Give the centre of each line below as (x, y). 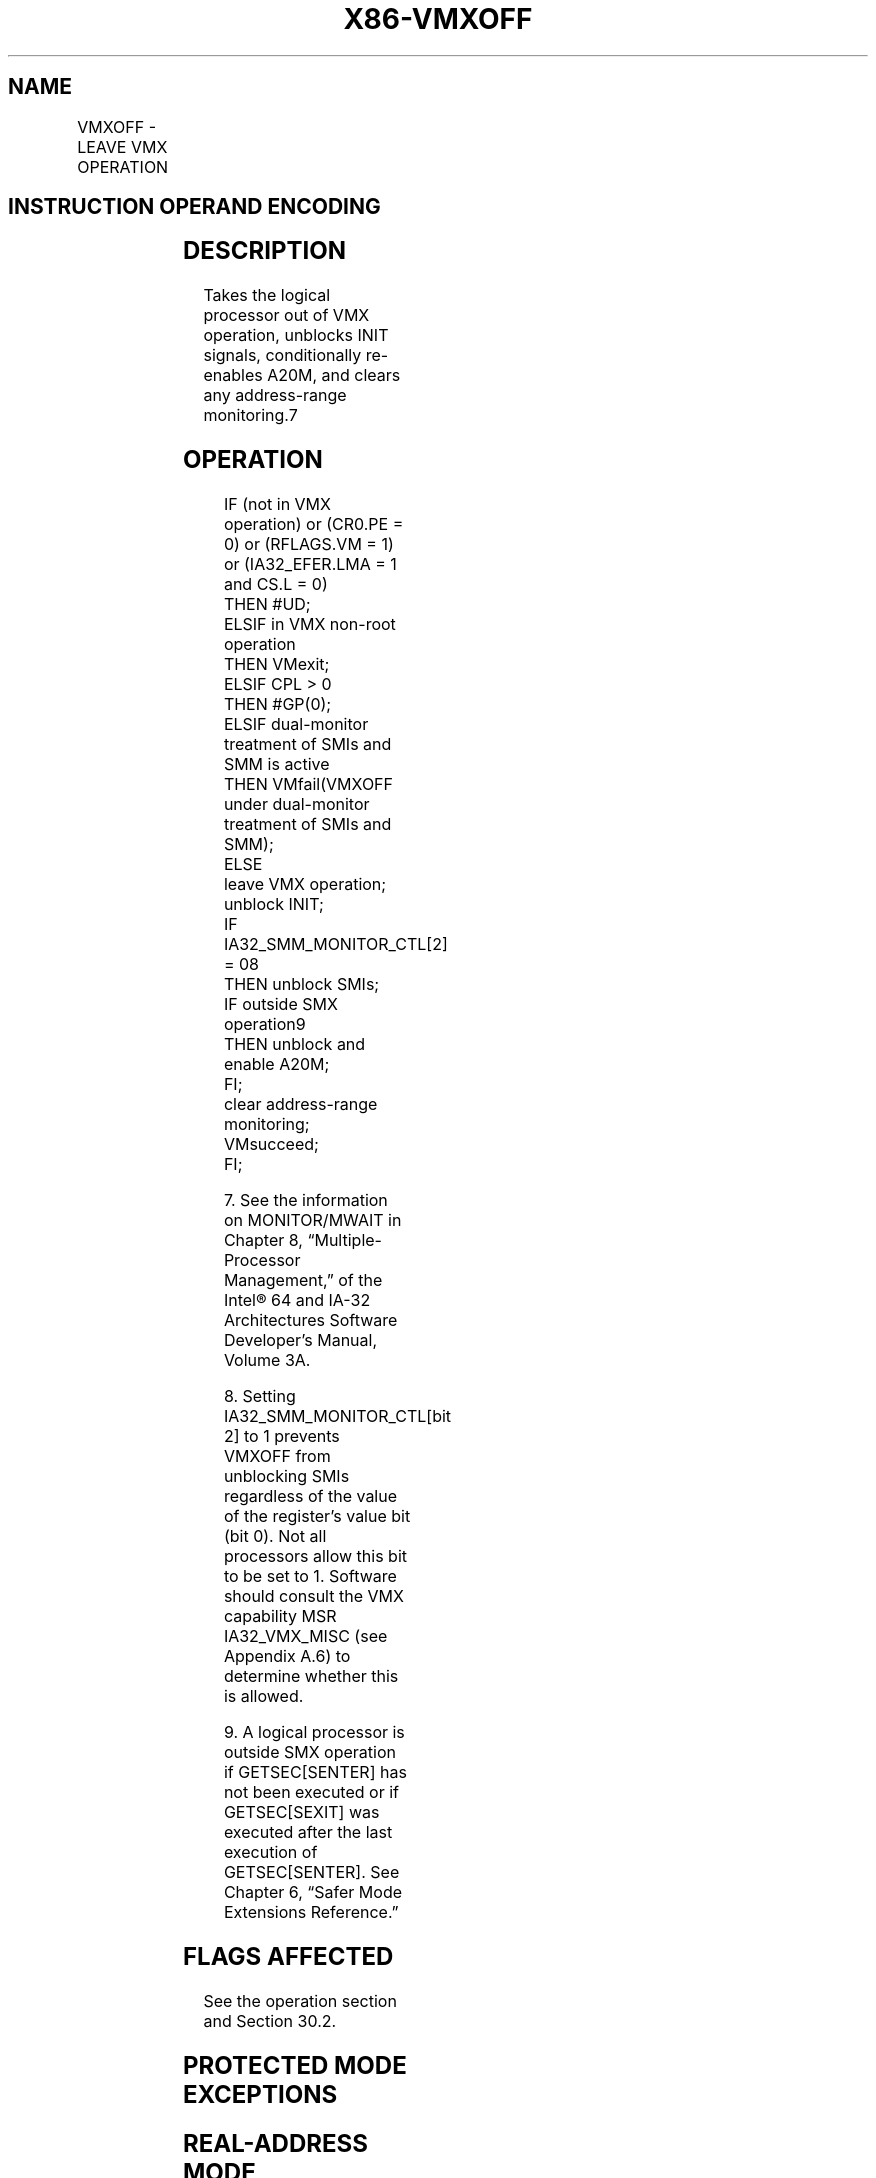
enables (233, 375)
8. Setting (259, 1396)
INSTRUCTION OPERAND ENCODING (194, 207)
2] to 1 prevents (281, 1436)
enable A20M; (276, 1064)
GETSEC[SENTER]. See (311, 1872)
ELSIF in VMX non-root (309, 624)
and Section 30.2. (270, 2020)
